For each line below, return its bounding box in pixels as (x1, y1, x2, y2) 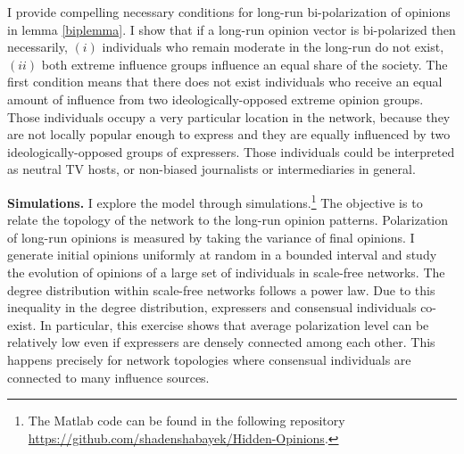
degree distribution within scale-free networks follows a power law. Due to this (7, 280, 435, 299)
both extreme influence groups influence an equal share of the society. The (41, 54, 448, 73)
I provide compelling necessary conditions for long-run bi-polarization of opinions (7, 3, 451, 21)
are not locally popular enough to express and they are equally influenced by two (7, 125, 451, 144)
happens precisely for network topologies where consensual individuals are (7, 350, 411, 368)
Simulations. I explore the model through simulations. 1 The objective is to (7, 190, 423, 211)
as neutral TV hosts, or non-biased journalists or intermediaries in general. (7, 160, 416, 178)
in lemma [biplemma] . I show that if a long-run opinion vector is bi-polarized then (7, 20, 456, 38)
